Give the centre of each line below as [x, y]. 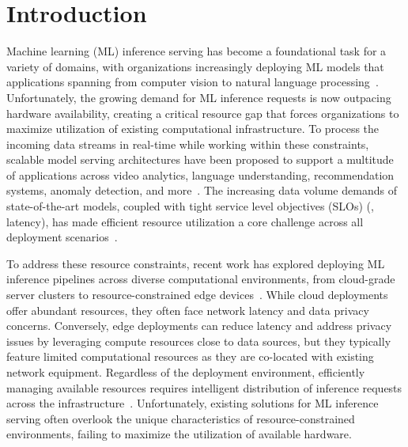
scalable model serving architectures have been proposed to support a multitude [200, 159]
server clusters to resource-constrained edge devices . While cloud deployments [197, 295]
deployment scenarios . [62, 237]
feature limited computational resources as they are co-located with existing [190, 356]
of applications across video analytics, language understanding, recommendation [200, 174]
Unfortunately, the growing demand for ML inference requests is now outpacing [199, 97]
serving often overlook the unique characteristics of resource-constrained [181, 418]
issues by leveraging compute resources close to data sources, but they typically [199, 341]
